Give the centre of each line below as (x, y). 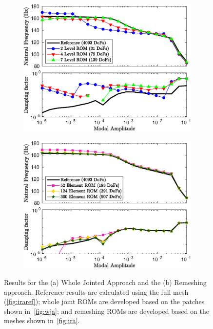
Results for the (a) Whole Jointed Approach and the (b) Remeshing (105, 282)
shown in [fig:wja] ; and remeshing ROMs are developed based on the (106, 311)
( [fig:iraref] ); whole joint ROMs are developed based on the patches (104, 301)
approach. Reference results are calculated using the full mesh (96, 292)
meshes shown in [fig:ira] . (42, 320)
